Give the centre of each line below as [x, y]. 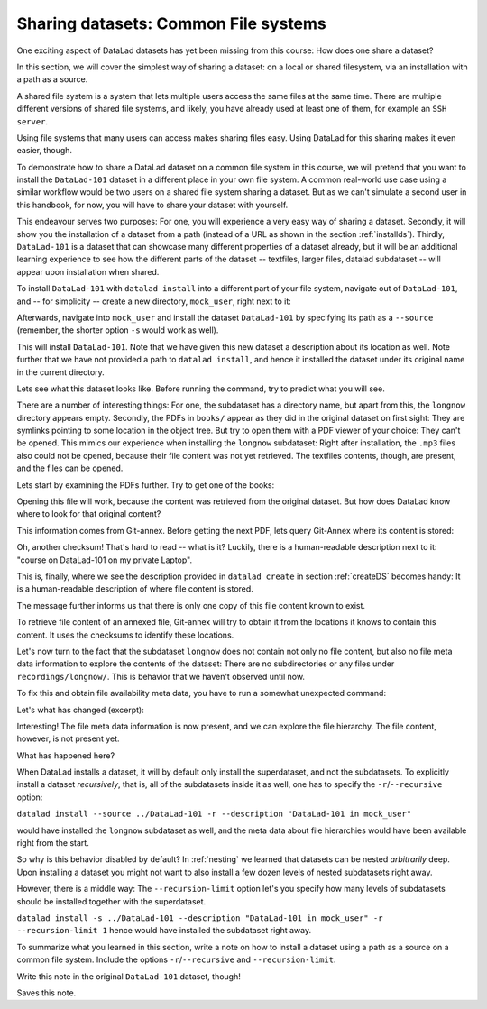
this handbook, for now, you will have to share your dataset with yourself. [152, 205]
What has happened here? [66, 755]
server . [32, 121]
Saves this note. [46, 993]
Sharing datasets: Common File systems [171, 23]
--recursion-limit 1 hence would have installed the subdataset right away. [164, 931]
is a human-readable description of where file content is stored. [135, 589]
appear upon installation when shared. [88, 271]
